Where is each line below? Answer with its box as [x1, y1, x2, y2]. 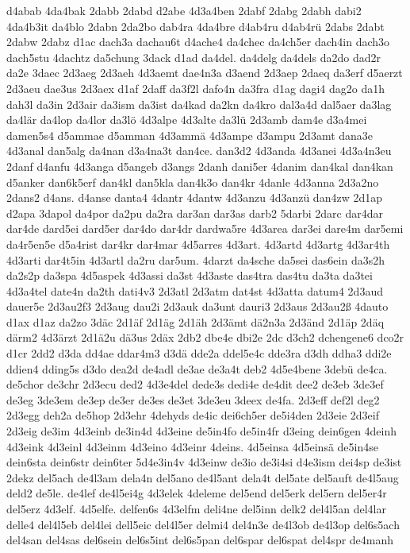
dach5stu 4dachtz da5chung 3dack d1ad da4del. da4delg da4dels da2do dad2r [6, 48, 381, 65]
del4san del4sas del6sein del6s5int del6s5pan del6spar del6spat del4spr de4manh [6, 532, 394, 548]
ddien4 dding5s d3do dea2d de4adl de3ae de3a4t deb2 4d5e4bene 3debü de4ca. [6, 360, 388, 377]
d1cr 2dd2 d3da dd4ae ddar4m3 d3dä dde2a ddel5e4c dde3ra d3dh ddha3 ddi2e [6, 345, 392, 362]
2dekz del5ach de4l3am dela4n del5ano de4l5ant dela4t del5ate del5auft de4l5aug [6, 469, 399, 485]
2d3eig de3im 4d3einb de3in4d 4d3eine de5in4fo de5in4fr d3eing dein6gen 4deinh [6, 423, 397, 439]
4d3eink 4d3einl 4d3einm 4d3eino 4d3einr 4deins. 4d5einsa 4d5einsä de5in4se [6, 438, 378, 454]
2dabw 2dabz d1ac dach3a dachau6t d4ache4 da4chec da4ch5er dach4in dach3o [6, 33, 390, 50]
